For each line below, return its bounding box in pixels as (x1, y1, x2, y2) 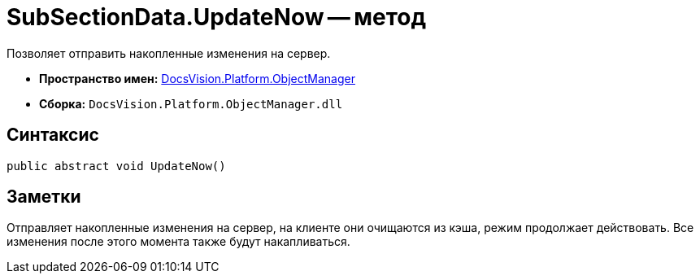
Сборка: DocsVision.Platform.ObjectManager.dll (39, 96, 343, 111)
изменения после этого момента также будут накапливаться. (7, 234, 350, 249)
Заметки (7, 186, 81, 208)
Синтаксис (7, 125, 99, 146)
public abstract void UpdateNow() (7, 159, 226, 173)
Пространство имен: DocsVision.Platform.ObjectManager (39, 71, 355, 85)
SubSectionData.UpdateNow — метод (7, 3, 426, 31)
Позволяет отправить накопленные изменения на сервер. (7, 46, 331, 60)
